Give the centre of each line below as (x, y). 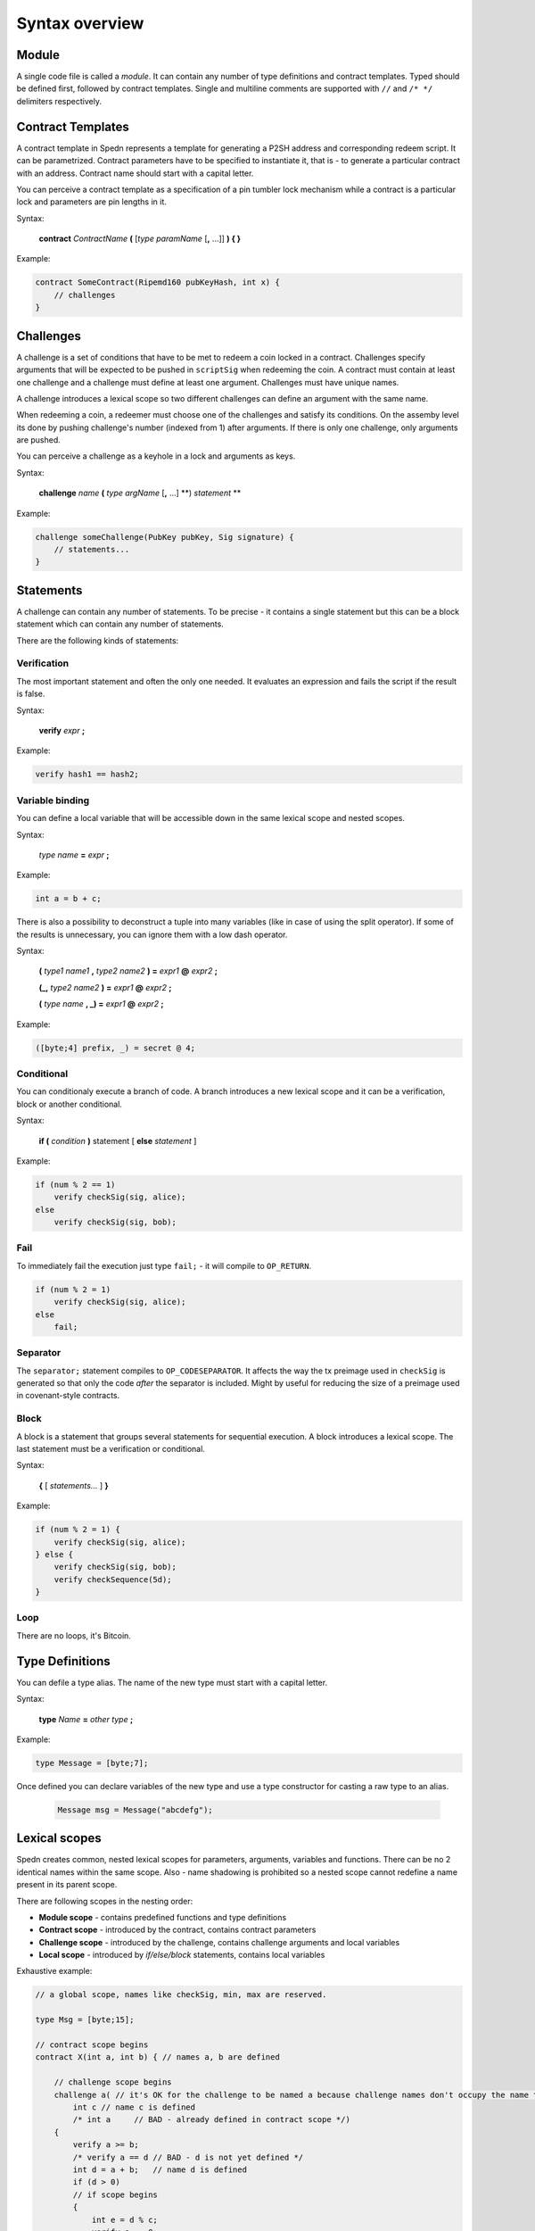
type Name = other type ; (86, 1719)
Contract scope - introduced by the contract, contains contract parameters (177, 1930)
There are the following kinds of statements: (98, 640)
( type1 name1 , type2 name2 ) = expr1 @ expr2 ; (128, 971)
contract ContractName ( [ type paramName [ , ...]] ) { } (140, 239)
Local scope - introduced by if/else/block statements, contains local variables (182, 1955)
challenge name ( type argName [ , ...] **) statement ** (140, 493)
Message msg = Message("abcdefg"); (135, 1810)
